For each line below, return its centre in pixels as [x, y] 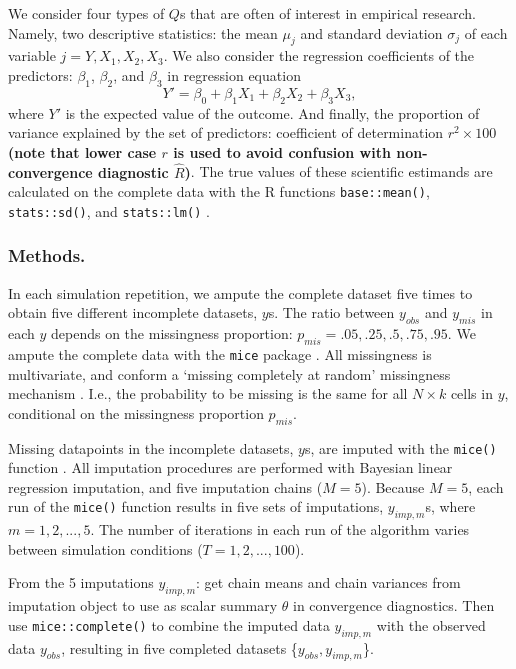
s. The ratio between [331, 312]
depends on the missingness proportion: [172, 333]
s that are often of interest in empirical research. [327, 13]
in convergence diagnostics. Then [394, 605]
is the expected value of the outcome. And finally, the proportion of [272, 112]
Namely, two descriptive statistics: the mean [143, 32]
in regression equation [234, 74]
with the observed [431, 624]
